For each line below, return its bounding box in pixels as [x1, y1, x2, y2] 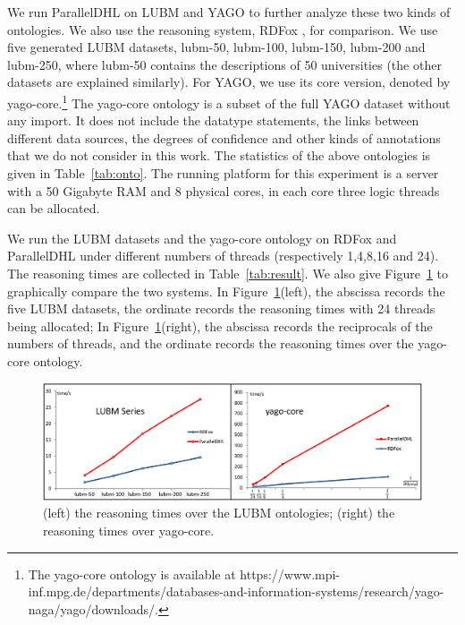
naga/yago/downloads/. [28, 599, 158, 618]
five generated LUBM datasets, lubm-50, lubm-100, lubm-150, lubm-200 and [7, 38, 426, 56]
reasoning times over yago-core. [43, 520, 215, 539]
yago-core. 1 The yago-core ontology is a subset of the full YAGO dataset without [7, 90, 451, 112]
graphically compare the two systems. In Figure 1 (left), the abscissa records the [7, 281, 445, 300]
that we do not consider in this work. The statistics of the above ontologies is [7, 146, 431, 165]
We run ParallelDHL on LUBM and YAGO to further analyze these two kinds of [7, 3, 451, 21]
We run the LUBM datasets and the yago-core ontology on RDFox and [7, 228, 397, 247]
